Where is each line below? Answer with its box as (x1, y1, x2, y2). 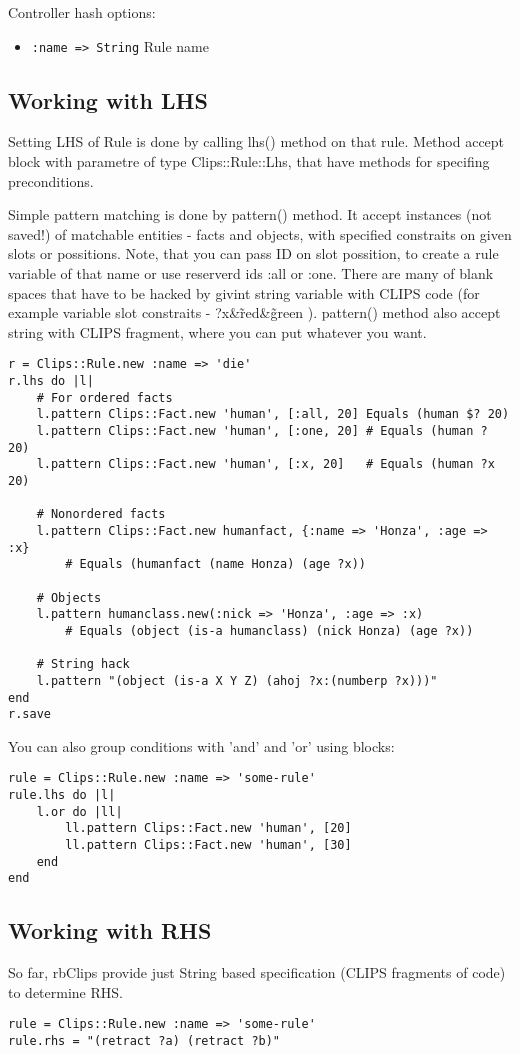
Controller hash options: (8, 2, 156, 22)
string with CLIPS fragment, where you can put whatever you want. (8, 321, 427, 342)
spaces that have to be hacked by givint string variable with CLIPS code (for (8, 282, 480, 303)
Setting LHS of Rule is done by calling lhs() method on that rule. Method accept (8, 131, 505, 152)
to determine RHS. (8, 981, 123, 1002)
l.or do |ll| (36, 804, 123, 819)
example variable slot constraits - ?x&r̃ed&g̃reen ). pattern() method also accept (8, 302, 501, 323)
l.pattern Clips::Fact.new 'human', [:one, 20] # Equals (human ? (36, 424, 488, 439)
